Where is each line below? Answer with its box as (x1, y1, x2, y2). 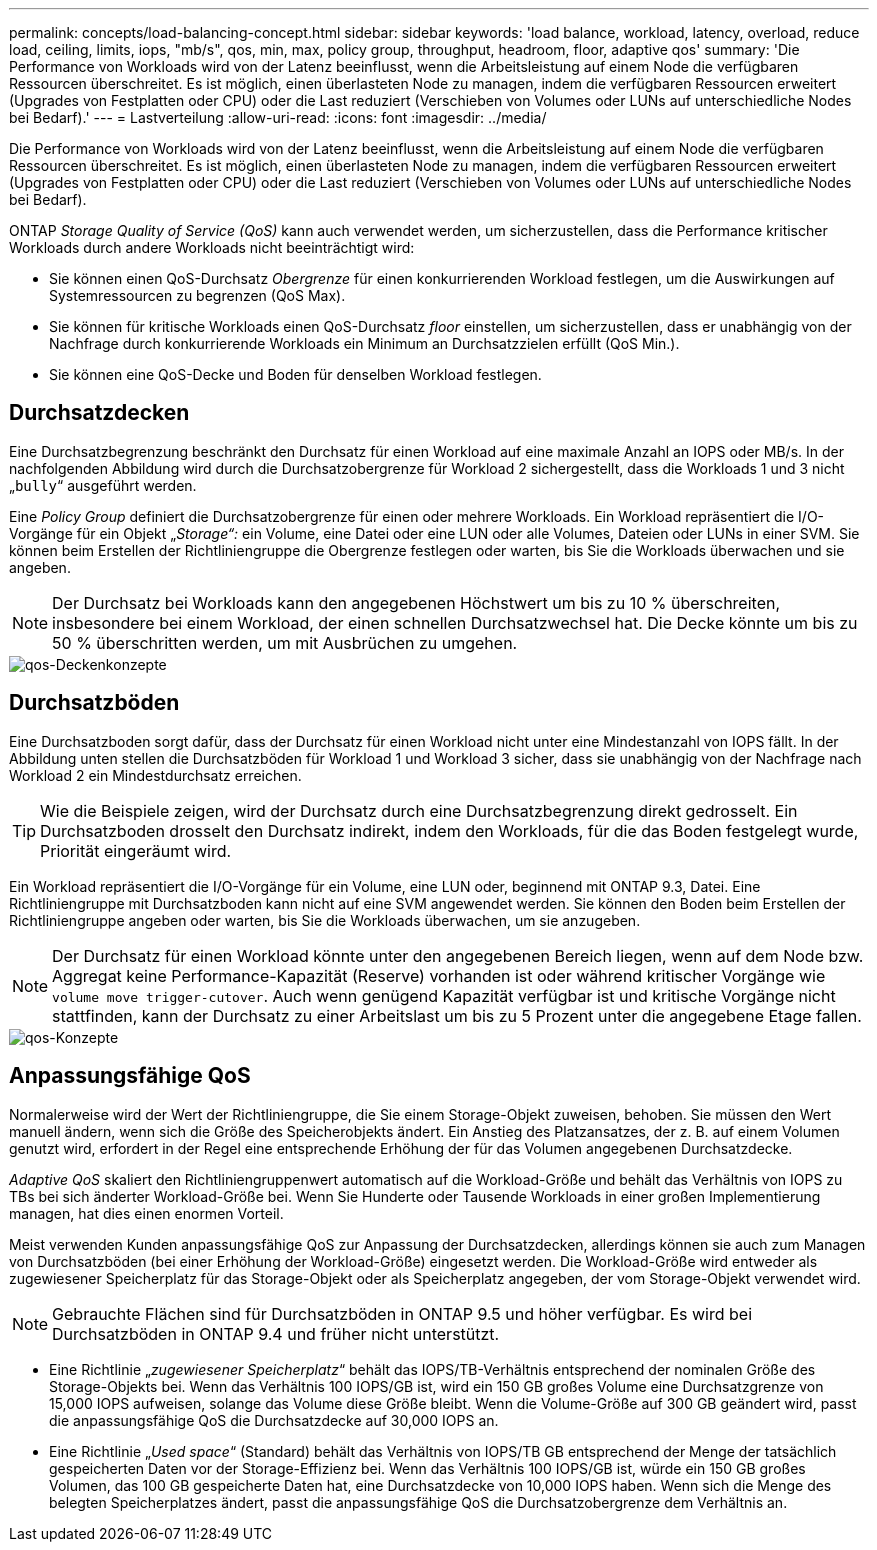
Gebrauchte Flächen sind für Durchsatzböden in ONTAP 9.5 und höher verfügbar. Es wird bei (52, 1303, 753, 1324)
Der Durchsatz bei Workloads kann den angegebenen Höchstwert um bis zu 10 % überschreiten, (52, 592, 781, 613)
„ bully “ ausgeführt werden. (9, 476, 197, 494)
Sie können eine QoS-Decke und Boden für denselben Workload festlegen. (49, 366, 542, 383)
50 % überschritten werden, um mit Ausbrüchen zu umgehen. (52, 632, 518, 653)
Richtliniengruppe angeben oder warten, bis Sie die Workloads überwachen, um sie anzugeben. (9, 911, 641, 929)
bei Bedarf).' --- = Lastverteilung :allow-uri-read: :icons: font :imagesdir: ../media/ (9, 109, 547, 126)
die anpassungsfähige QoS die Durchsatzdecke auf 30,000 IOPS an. (49, 1411, 499, 1429)
